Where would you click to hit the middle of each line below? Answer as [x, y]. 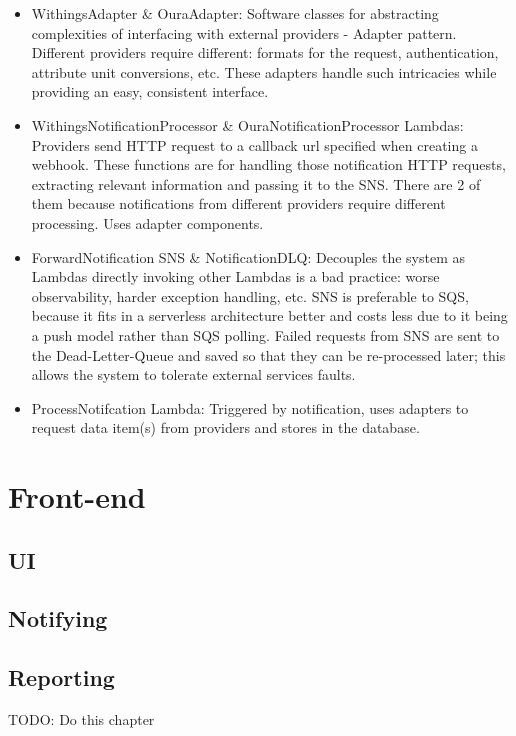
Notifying [58, 618]
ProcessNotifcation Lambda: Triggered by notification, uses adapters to [250, 407]
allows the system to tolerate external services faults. [193, 374]
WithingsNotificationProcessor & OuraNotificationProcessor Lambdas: [247, 124]
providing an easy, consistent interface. [150, 91]
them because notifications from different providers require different [238, 203]
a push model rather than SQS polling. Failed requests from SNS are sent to [265, 334]
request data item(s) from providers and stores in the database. [225, 427]
